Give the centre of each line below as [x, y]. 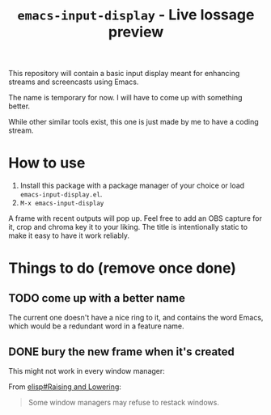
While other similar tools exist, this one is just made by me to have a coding [133, 122]
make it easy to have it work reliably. [69, 235]
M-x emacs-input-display [62, 204]
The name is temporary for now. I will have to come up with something [125, 98]
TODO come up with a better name [97, 298]
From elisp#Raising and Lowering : [65, 387]
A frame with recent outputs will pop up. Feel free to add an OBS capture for [135, 218]
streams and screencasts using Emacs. [74, 82]
